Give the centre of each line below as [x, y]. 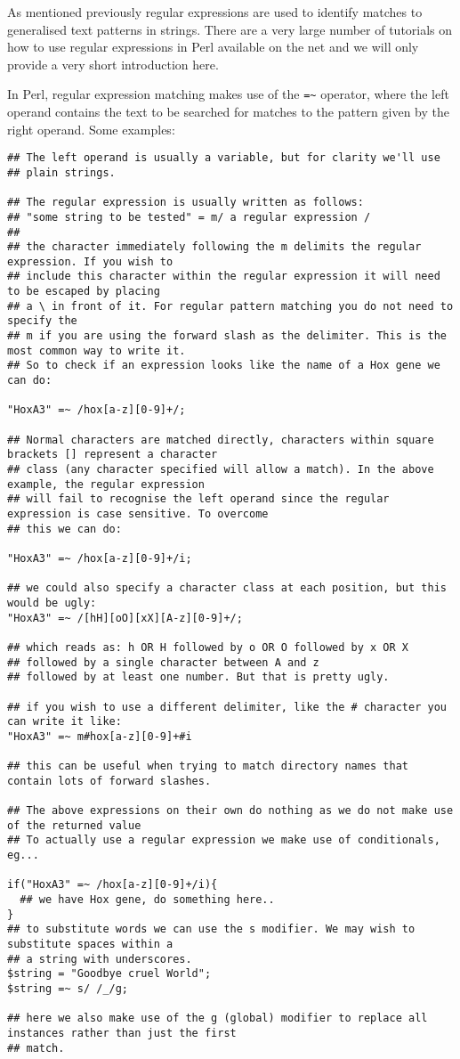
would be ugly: [52, 603]
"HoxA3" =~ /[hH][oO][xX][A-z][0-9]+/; [125, 618]
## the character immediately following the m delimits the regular [214, 247]
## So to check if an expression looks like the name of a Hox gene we [224, 366]
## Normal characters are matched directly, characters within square [221, 440]
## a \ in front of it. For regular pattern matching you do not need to [230, 306]
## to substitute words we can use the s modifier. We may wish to [211, 929]
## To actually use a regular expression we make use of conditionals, [224, 840]
